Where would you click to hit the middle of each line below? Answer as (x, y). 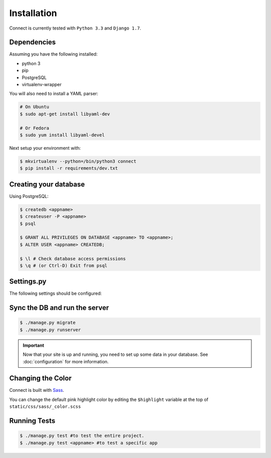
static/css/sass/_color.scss (45, 407)
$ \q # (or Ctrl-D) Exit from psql (63, 265)
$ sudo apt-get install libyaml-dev (65, 114)
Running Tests (32, 421)
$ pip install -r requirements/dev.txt (69, 168)
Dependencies (33, 42)
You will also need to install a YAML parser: (54, 94)
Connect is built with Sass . (37, 390)
